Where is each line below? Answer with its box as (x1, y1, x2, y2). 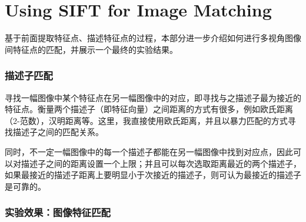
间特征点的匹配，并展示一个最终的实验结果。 (5, 43, 178, 55)
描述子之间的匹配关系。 (12, 126, 104, 138)
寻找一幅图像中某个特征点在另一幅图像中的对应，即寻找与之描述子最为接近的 (5, 91, 301, 103)
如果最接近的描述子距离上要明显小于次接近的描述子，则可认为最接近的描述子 (5, 169, 301, 181)
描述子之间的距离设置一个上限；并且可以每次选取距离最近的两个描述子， (21, 157, 301, 169)
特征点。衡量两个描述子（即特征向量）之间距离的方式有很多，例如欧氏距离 (5, 103, 293, 115)
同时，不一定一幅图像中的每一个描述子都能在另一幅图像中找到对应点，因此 (5, 145, 293, 157)
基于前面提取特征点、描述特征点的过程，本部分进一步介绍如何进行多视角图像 (5, 32, 301, 44)
